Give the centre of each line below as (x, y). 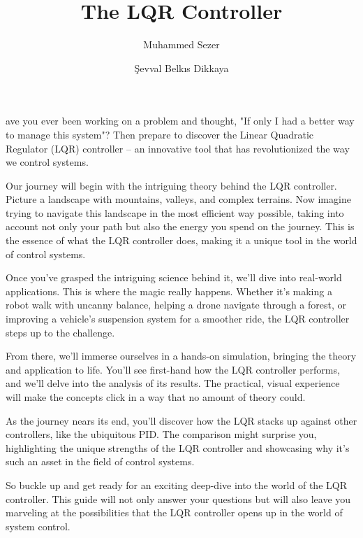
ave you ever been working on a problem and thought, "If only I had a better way (180, 121)
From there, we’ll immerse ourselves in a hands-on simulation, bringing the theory (181, 356)
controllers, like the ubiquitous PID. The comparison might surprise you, (161, 434)
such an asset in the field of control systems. (100, 461)
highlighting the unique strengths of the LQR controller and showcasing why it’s (178, 447)
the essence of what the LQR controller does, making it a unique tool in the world (181, 240)
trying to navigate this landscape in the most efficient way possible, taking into (175, 212)
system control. (38, 526)
